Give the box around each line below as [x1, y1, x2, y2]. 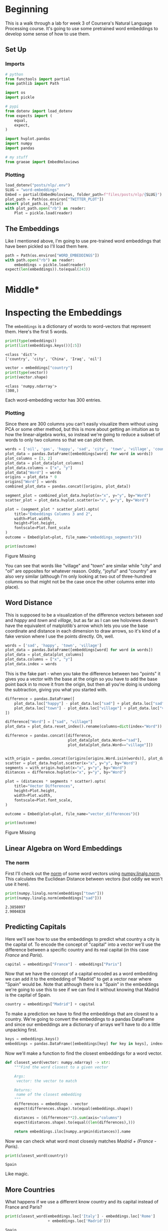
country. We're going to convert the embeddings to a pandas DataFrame [5, 1016, 154, 1022]
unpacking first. [5, 1027, 37, 1033]
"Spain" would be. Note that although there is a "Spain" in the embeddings [5, 981, 159, 988]
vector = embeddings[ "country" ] [5, 365, 72, 371]
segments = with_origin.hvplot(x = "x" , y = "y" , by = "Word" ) [5, 765, 126, 770]
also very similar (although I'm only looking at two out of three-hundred [5, 573, 152, 579]
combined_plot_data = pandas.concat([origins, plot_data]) [5, 484, 131, 489]
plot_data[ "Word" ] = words [5, 470, 61, 475]
